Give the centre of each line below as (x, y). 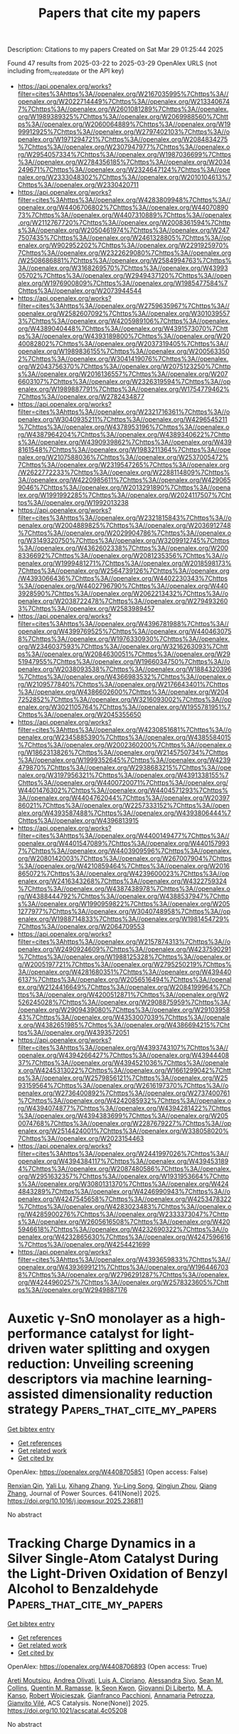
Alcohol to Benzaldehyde (83, 1589)
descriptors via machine (81, 1379)
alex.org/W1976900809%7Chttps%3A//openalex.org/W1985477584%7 (123, 283)
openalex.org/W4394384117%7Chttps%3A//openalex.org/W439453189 (123, 1161)
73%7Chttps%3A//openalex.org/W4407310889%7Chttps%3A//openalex (124, 214)
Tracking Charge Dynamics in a (102, 1543)
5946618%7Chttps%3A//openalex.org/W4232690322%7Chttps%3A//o (123, 1229)
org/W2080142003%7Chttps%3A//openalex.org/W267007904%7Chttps (124, 858)
